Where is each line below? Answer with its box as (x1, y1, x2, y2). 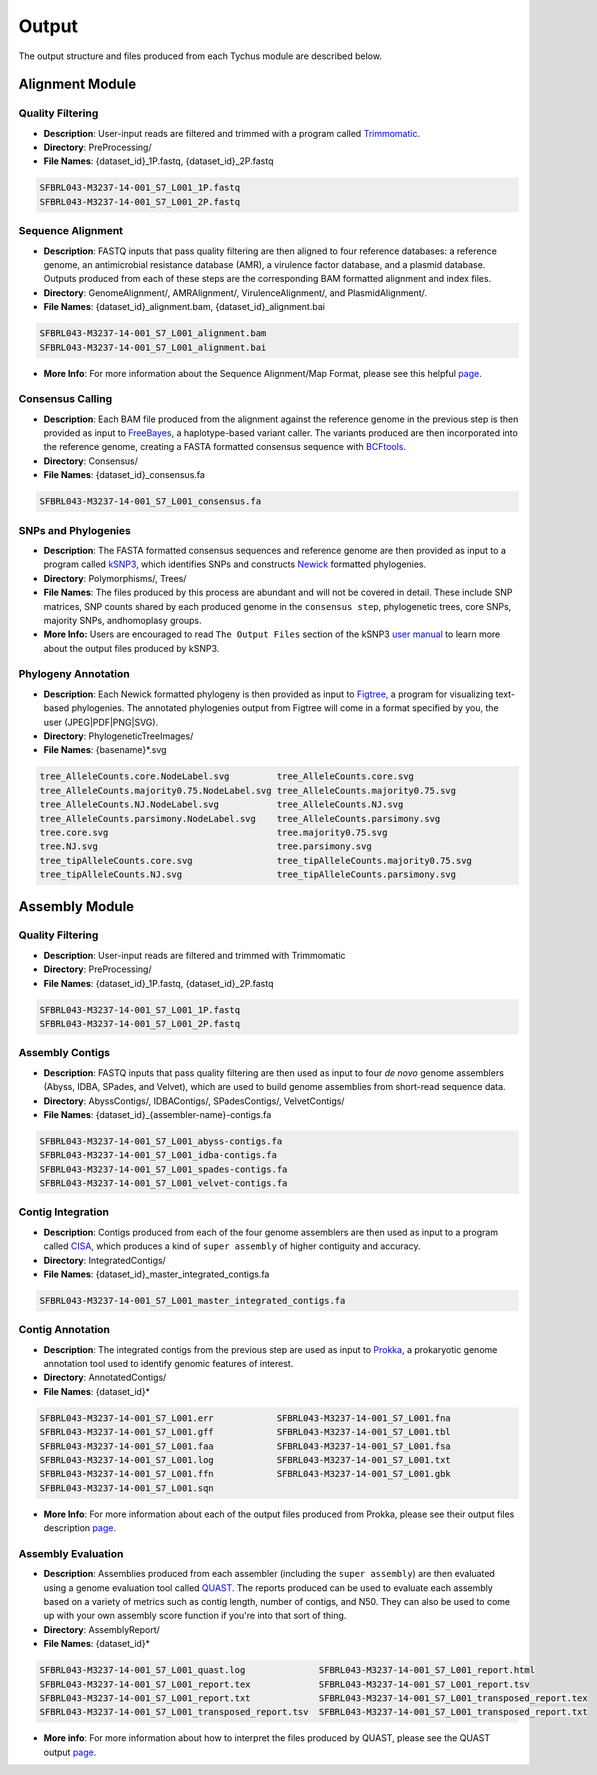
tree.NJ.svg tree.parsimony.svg (39, 841, 372, 852)
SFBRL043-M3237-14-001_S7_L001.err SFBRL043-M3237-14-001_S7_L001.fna (39, 1412, 452, 1424)
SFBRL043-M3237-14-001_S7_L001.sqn (39, 1482, 214, 1494)
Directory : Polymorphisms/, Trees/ (43, 572, 187, 584)
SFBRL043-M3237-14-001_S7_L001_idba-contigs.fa (39, 1150, 277, 1161)
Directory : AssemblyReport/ (43, 1623, 160, 1635)
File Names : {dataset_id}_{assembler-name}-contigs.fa (43, 1108, 272, 1120)
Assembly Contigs (18, 1046, 110, 1060)
